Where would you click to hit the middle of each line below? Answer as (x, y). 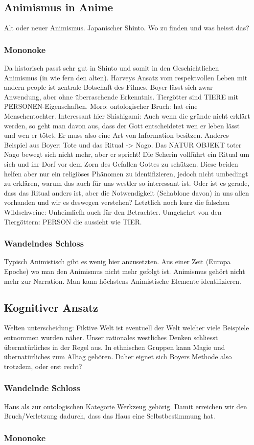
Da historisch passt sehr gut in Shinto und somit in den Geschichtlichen (112, 68)
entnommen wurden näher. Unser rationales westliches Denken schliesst (111, 337)
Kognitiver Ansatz (51, 307)
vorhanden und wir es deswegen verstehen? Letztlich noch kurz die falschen (117, 202)
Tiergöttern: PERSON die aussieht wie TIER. (73, 221)
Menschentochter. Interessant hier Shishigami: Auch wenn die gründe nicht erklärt (127, 115)
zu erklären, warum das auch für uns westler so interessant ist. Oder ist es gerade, (127, 183)
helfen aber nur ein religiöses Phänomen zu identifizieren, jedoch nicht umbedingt (126, 173)
